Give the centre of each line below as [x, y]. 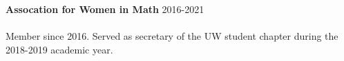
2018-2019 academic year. [59, 49]
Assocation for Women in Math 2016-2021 [105, 9]
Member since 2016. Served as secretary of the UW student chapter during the [172, 36]
